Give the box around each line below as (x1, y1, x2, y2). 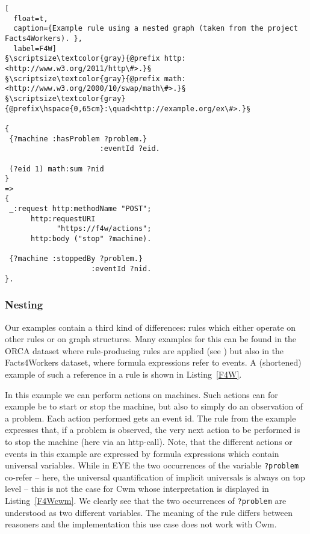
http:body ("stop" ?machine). (30, 235, 152, 244)
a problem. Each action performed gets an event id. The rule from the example (5, 411, 296, 424)
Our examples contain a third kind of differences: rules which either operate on (5, 321, 296, 333)
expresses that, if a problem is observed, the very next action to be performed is (5, 423, 300, 436)
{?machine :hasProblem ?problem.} (9, 134, 147, 143)
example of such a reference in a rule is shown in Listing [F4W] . (5, 367, 242, 380)
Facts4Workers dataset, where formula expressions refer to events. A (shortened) (5, 356, 302, 369)
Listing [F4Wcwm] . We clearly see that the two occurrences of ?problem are (5, 494, 287, 506)
